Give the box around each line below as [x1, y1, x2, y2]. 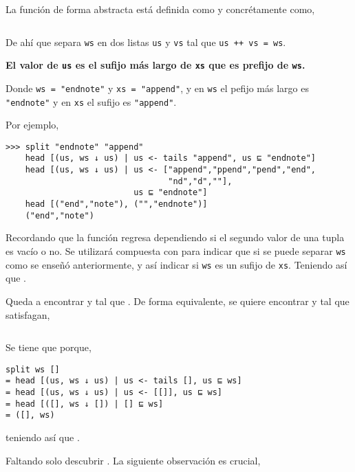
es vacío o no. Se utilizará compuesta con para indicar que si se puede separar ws [6, 244, 346, 258]
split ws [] [6, 364, 60, 374]
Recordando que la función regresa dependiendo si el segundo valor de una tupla [6, 230, 345, 245]
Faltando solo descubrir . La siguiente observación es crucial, [6, 453, 261, 467]
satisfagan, [6, 307, 50, 322]
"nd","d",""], [168, 176, 233, 186]
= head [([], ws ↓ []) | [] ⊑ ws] [6, 398, 164, 409]
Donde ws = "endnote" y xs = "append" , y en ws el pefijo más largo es [6, 80, 309, 95]
